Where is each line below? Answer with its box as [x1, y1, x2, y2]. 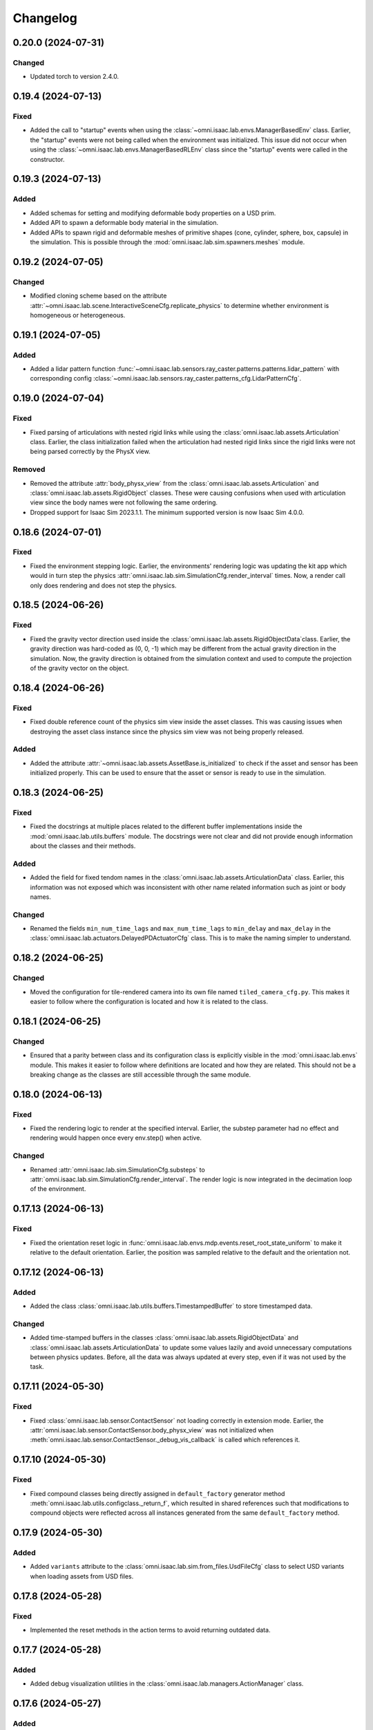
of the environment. [30, 1185, 86, 1193]
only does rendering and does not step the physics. [30, 581, 177, 590]
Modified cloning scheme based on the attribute [30, 291, 167, 300]
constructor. [30, 155, 65, 163]
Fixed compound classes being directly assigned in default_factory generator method [30, 1489, 285, 1497]
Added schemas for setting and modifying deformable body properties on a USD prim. [30, 208, 276, 217]
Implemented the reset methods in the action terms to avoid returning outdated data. [30, 1626, 271, 1634]
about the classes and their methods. [30, 841, 136, 850]
